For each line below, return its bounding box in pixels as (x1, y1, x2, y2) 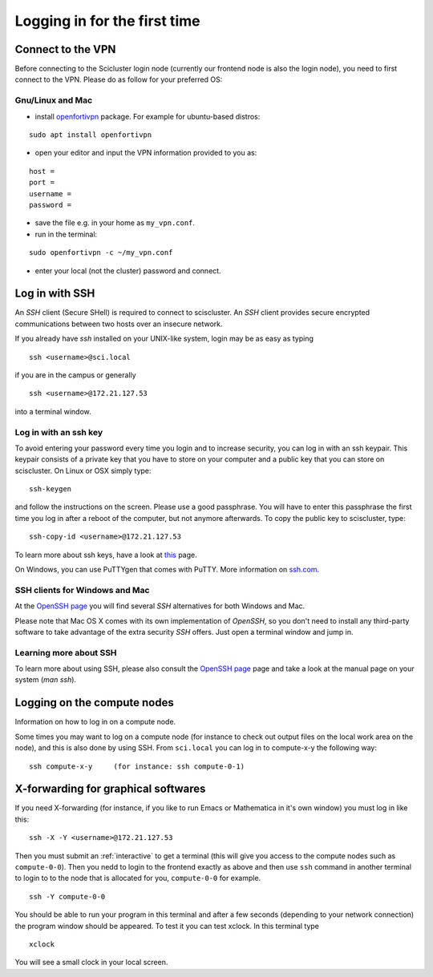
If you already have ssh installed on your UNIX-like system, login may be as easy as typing (14, 333, 314, 344)
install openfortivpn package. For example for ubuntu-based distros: (34, 111, 261, 121)
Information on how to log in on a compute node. (14, 717, 176, 727)
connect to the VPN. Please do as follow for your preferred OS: (14, 75, 223, 84)
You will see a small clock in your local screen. (14, 958, 168, 967)
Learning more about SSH (14, 647, 117, 658)
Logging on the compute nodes (14, 696, 174, 709)
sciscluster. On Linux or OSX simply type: (14, 466, 152, 475)
